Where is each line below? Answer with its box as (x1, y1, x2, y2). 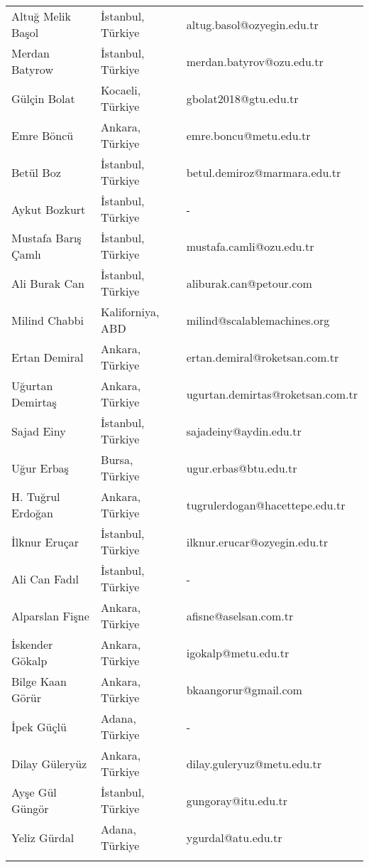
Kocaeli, (101, 82, 141, 98)
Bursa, (101, 451, 133, 468)
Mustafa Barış (11, 230, 82, 246)
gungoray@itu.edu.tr (186, 792, 288, 809)
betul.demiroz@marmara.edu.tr (186, 163, 341, 181)
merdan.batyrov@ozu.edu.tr (186, 53, 324, 70)
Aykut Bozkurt (11, 200, 86, 217)
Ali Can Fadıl (11, 570, 79, 587)
